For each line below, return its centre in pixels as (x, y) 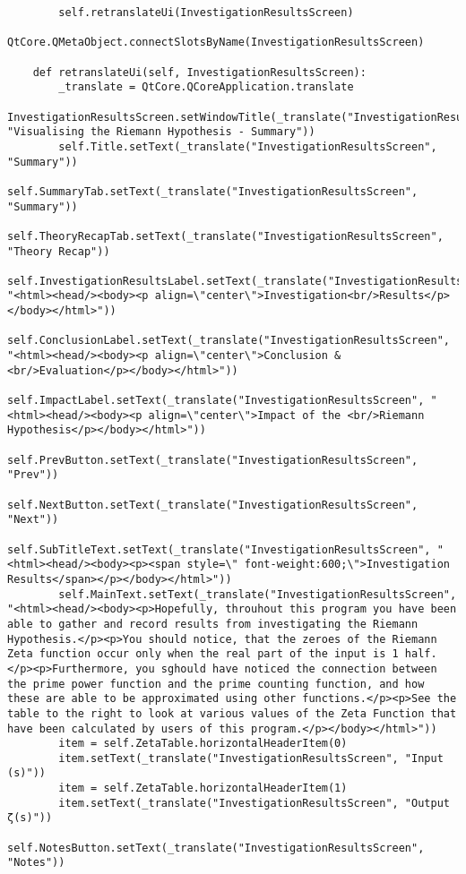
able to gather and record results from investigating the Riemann (213, 624)
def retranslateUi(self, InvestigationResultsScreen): (199, 72)
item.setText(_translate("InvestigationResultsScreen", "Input (251, 758)
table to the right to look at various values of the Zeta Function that (232, 713)
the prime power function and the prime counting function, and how (216, 684)
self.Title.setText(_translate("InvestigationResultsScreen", (248, 146)
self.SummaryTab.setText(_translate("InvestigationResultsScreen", (213, 191)
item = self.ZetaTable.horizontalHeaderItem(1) (203, 788)
